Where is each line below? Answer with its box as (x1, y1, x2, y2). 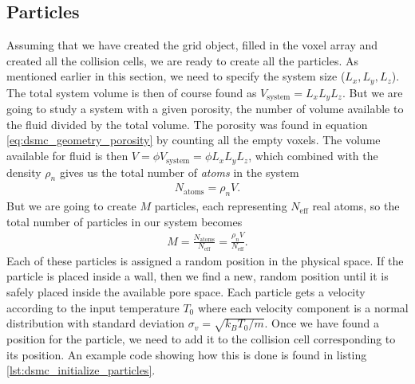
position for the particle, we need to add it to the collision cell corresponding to (6, 331, 396, 347)
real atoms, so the (312, 198, 400, 214)
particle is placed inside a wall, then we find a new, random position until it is (6, 268, 389, 284)
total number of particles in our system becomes (6, 213, 243, 229)
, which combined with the (248, 147, 378, 164)
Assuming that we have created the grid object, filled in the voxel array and (6, 37, 378, 53)
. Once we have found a (264, 315, 379, 331)
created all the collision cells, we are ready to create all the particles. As (6, 52, 359, 69)
